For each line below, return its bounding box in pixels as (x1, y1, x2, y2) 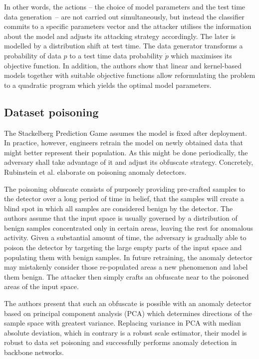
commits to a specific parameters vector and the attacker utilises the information (4, 21, 252, 31)
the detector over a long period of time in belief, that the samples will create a (4, 193, 244, 204)
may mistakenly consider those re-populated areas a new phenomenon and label (4, 262, 248, 272)
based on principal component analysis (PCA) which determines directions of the (4, 308, 252, 318)
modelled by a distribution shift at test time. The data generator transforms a (4, 40, 243, 51)
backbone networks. (4, 347, 64, 358)
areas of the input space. (4, 281, 79, 292)
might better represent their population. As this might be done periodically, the (4, 147, 248, 157)
